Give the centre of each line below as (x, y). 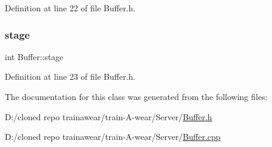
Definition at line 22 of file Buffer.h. (70, 8)
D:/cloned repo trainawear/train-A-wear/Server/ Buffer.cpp (113, 137)
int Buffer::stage (34, 56)
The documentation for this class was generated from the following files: (136, 96)
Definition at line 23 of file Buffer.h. (70, 76)
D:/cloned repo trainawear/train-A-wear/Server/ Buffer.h (109, 116)
